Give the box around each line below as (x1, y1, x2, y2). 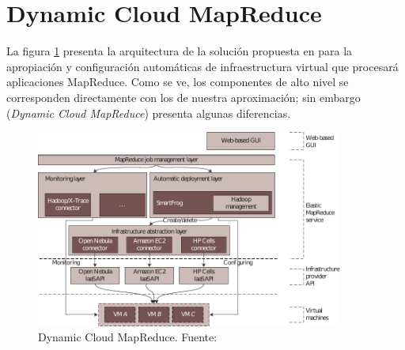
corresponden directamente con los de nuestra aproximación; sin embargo (6, 88, 361, 105)
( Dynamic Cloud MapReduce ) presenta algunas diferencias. (6, 104, 291, 121)
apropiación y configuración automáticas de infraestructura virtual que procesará (6, 58, 399, 74)
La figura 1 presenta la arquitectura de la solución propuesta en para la (6, 43, 353, 59)
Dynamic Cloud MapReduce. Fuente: (38, 329, 218, 345)
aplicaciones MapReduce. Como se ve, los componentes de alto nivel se (6, 73, 349, 90)
